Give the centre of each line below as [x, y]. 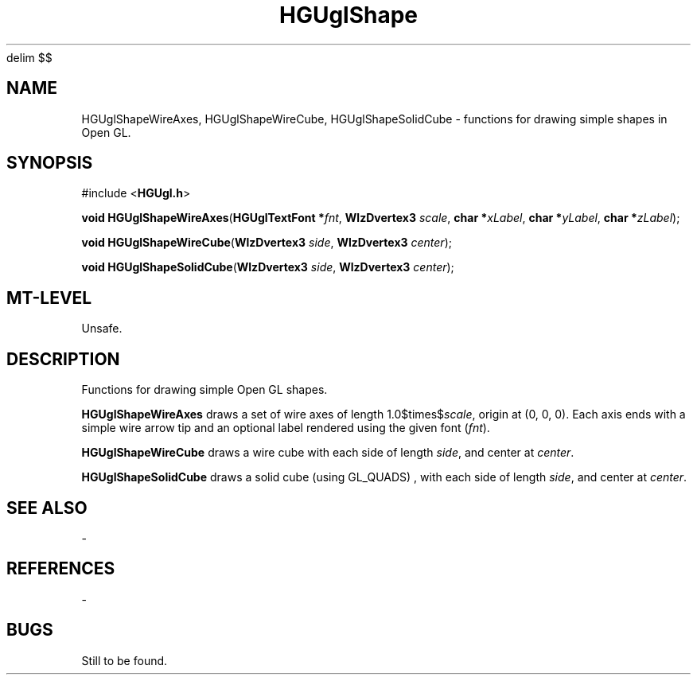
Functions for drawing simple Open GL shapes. [204, 390]
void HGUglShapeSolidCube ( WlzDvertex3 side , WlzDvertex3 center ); [268, 267]
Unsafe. [102, 329]
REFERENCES [61, 569]
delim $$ [29, 57]
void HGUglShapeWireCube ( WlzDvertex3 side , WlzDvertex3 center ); [267, 243]
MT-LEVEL [49, 298]
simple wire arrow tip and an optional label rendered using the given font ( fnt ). [286, 428]
